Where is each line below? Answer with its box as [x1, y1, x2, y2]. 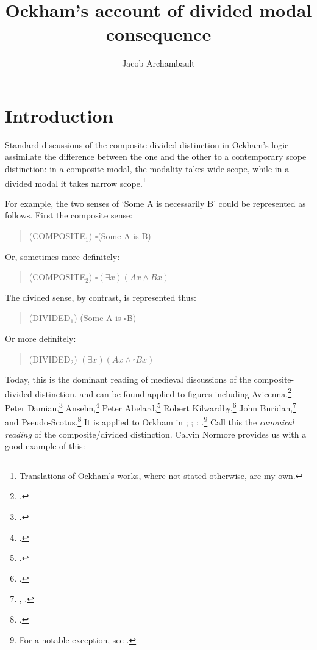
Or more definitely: [5, 332, 76, 345]
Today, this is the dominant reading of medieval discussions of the [5, 373, 251, 386]
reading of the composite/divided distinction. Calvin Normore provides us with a [5, 427, 307, 440]
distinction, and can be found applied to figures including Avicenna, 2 [35, 385, 292, 400]
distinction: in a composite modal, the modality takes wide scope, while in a [5, 162, 290, 175]
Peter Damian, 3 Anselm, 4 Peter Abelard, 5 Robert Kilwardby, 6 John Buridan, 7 [5, 400, 296, 414]
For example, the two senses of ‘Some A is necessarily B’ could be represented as [5, 197, 306, 209]
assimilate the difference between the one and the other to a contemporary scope [5, 150, 307, 163]
